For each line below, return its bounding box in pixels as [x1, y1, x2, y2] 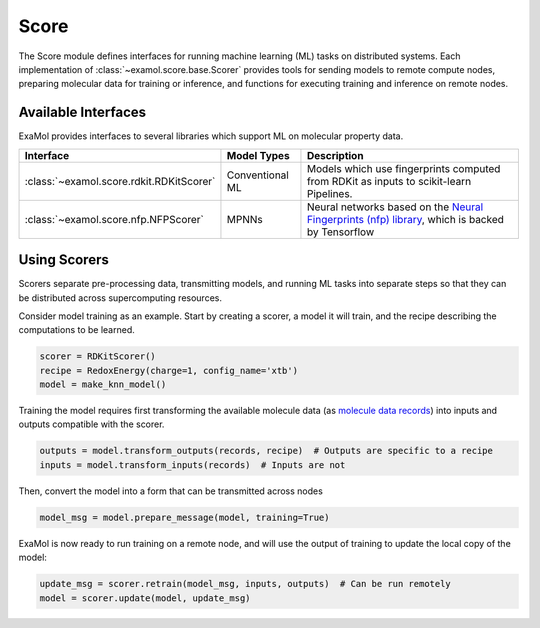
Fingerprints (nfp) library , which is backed [306, 212, 505, 226]
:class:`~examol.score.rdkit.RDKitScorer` [24, 174, 216, 188]
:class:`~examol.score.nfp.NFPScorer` [24, 212, 205, 226]
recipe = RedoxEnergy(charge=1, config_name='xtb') [39, 365, 299, 376]
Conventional [226, 168, 289, 182]
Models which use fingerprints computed [306, 161, 501, 175]
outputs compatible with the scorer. [18, 418, 165, 430]
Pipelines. [306, 186, 353, 200]
